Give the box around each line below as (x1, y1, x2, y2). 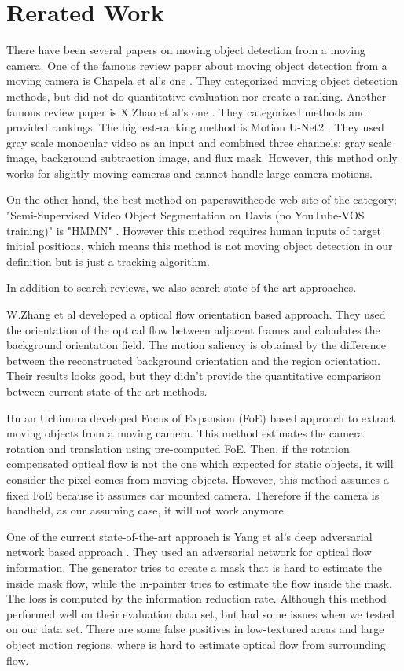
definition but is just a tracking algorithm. (6, 253, 210, 269)
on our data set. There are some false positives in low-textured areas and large (6, 621, 384, 637)
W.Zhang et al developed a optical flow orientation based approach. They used (6, 306, 386, 323)
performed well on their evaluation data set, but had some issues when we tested (6, 605, 395, 621)
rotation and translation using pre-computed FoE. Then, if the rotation (6, 440, 350, 456)
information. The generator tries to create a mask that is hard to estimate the (6, 559, 383, 575)
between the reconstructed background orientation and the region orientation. (6, 352, 380, 368)
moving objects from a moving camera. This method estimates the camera (6, 425, 364, 441)
